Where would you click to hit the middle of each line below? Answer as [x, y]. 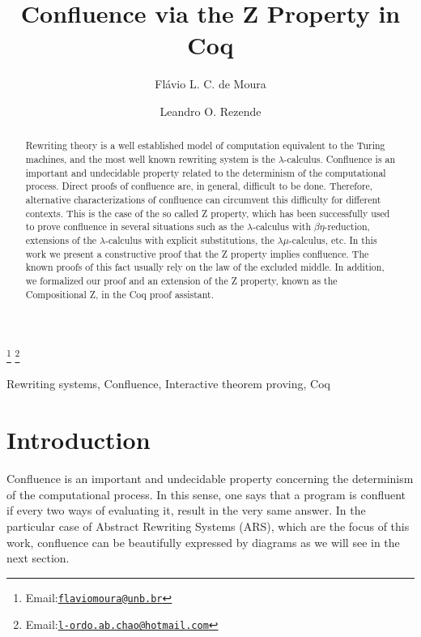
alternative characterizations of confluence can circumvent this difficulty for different [203, 199]
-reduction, [347, 227]
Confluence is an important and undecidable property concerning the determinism [210, 479]
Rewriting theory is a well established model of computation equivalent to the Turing [205, 145]
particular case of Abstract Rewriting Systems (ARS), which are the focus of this [208, 526]
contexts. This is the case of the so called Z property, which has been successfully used [208, 213]
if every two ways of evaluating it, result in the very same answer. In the [186, 510]
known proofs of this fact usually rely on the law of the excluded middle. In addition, [205, 267]
